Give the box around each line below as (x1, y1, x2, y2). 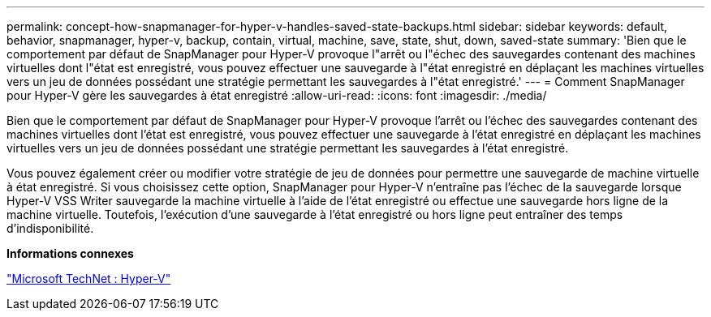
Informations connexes (6, 246, 134, 260)
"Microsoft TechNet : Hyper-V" (6, 272, 171, 285)
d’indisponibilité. (6, 221, 94, 235)
